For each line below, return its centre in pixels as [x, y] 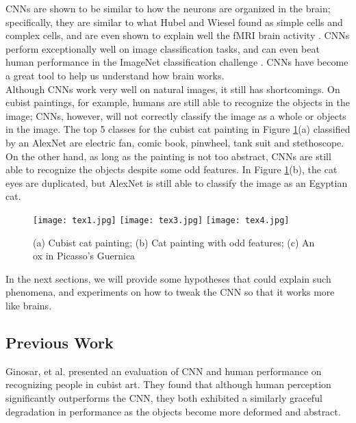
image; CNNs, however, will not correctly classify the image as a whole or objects [176, 115]
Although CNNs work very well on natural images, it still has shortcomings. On [173, 89]
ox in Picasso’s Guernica [84, 256]
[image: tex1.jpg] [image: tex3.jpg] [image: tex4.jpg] [161, 220]
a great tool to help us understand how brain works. [115, 75]
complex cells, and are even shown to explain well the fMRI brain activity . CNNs [178, 35]
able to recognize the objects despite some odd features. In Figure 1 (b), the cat [171, 169]
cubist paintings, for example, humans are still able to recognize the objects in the [178, 102]
